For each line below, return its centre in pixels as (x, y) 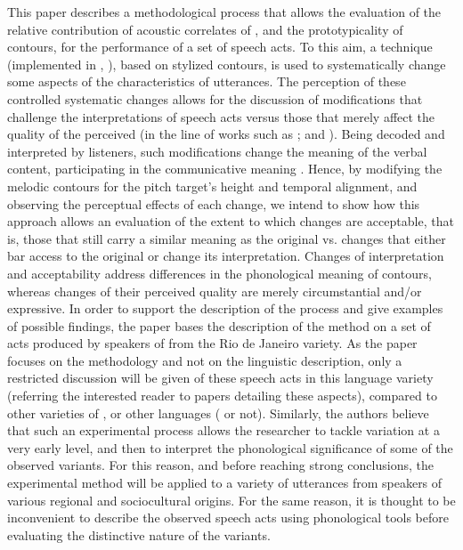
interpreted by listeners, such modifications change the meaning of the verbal (217, 151)
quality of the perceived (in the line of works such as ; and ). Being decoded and (226, 134)
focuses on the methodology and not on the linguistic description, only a (205, 360)
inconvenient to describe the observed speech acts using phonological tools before (228, 518)
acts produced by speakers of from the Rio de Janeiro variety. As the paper (212, 343)
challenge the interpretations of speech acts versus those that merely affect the (221, 116)
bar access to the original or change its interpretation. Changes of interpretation (226, 256)
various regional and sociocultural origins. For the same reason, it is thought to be (231, 500)
